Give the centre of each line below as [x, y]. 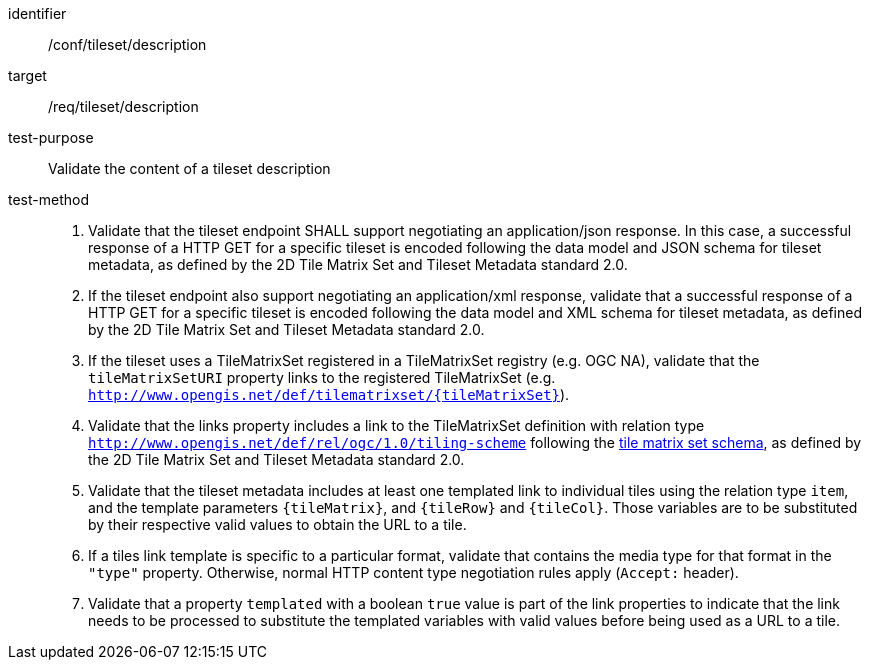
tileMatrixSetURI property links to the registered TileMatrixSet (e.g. [322, 377]
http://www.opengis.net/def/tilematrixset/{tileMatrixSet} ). [329, 394]
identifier [37, 13]
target [27, 75]
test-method [48, 199]
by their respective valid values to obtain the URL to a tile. [277, 524]
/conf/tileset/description [127, 44]
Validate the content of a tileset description [189, 168]
